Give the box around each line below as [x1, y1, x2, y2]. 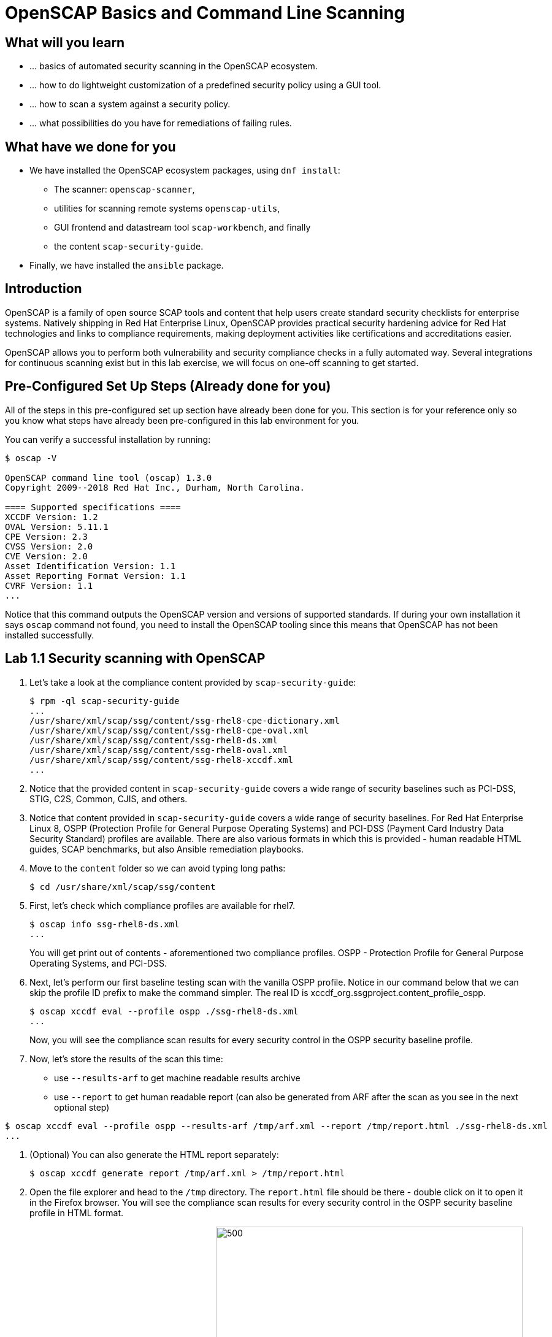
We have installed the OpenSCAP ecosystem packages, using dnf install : [29, 165, 340, 176]
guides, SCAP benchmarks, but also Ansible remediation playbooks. [29, 843, 304, 854]
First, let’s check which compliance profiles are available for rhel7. [29, 900, 295, 911]
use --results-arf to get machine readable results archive [54, 1072, 301, 1083]
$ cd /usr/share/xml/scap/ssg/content [29, 881, 216, 892]
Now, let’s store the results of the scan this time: [29, 1053, 223, 1064]
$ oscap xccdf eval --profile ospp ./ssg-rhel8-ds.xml [29, 1006, 299, 1016]
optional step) [54, 1101, 110, 1113]
